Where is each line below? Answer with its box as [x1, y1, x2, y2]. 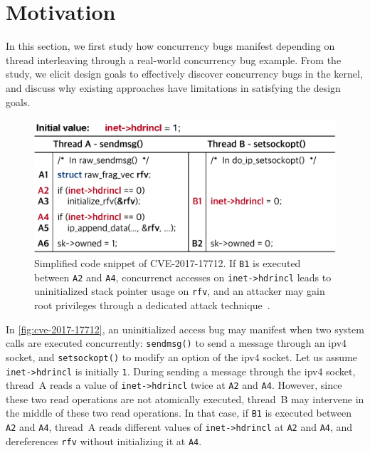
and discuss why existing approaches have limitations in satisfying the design [6, 80, 341, 95]
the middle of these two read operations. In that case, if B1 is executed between [6, 405, 351, 420]
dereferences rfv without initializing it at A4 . [6, 433, 202, 448]
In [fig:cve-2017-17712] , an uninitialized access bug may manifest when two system [6, 321, 364, 336]
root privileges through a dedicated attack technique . [34, 298, 270, 313]
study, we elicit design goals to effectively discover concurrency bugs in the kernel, [6, 66, 363, 81]
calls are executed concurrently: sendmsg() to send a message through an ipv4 [6, 335, 347, 350]
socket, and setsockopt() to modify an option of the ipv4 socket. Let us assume [6, 349, 358, 364]
